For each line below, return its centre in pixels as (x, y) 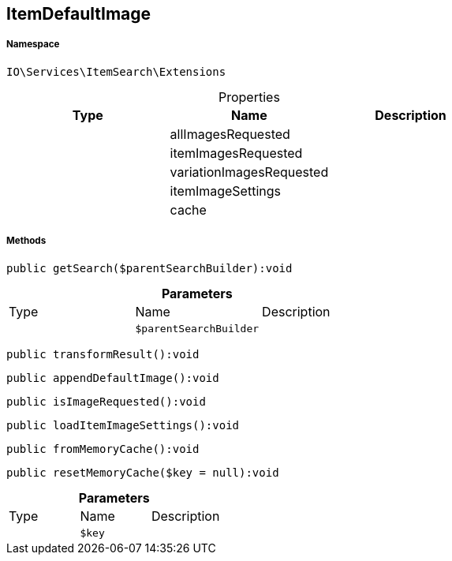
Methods (26, 241)
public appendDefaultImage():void (113, 378)
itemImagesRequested (236, 153)
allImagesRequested (230, 134)
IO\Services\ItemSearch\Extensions (116, 71)
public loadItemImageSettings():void (123, 425)
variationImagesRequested (249, 172)
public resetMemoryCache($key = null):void (143, 472)
